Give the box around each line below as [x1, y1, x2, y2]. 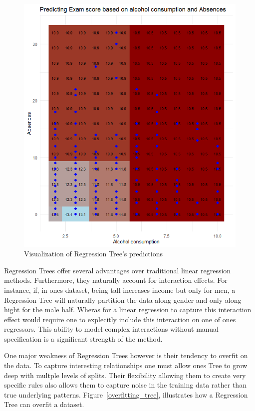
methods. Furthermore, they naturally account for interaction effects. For [4, 275, 228, 285]
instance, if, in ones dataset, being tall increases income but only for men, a [4, 284, 236, 295]
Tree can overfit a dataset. [4, 399, 84, 410]
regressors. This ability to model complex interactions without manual [4, 324, 219, 334]
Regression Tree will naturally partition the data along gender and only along [4, 294, 242, 305]
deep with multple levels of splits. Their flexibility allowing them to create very [4, 370, 246, 380]
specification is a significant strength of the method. [4, 333, 163, 344]
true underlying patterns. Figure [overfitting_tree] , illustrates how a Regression [4, 389, 248, 400]
